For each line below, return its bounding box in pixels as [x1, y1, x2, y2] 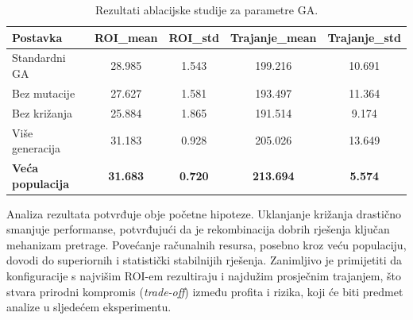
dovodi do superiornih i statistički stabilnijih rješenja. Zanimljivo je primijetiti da [6, 252, 403, 268]
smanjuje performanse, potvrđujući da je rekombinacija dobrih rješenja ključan [6, 221, 390, 237]
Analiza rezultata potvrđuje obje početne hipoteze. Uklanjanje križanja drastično [6, 205, 401, 222]
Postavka [12, 29, 63, 45]
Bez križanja [12, 104, 73, 121]
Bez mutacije [12, 84, 75, 101]
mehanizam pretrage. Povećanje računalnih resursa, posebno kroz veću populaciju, [6, 236, 407, 253]
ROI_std [168, 29, 220, 45]
